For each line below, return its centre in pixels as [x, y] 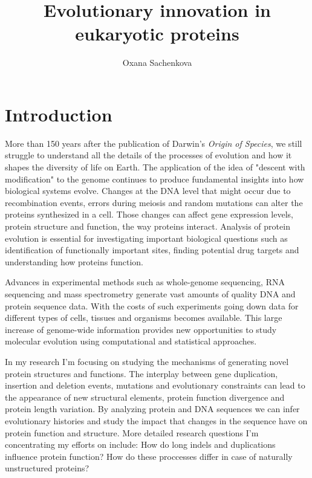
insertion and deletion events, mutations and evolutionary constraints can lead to [155, 385]
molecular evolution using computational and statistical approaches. [131, 341]
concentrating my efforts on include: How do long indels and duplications [140, 444]
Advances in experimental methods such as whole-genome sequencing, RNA [145, 282]
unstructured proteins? [47, 468]
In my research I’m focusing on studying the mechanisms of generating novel [147, 361]
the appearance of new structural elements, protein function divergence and [145, 397]
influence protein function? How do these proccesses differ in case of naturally [149, 456]
